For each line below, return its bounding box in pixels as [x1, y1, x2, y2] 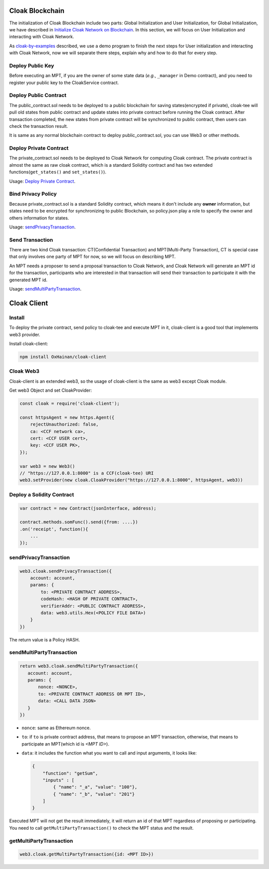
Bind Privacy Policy [9, 191, 57, 198]
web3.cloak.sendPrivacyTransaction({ [19, 568, 112, 574]
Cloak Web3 [9, 368, 40, 375]
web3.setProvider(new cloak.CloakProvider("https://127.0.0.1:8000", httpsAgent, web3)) [19, 477, 244, 483]
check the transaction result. [9, 123, 68, 129]
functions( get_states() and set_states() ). [9, 169, 107, 175]
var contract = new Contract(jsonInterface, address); [19, 505, 156, 511]
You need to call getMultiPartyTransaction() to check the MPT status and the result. [9, 825, 194, 831]
